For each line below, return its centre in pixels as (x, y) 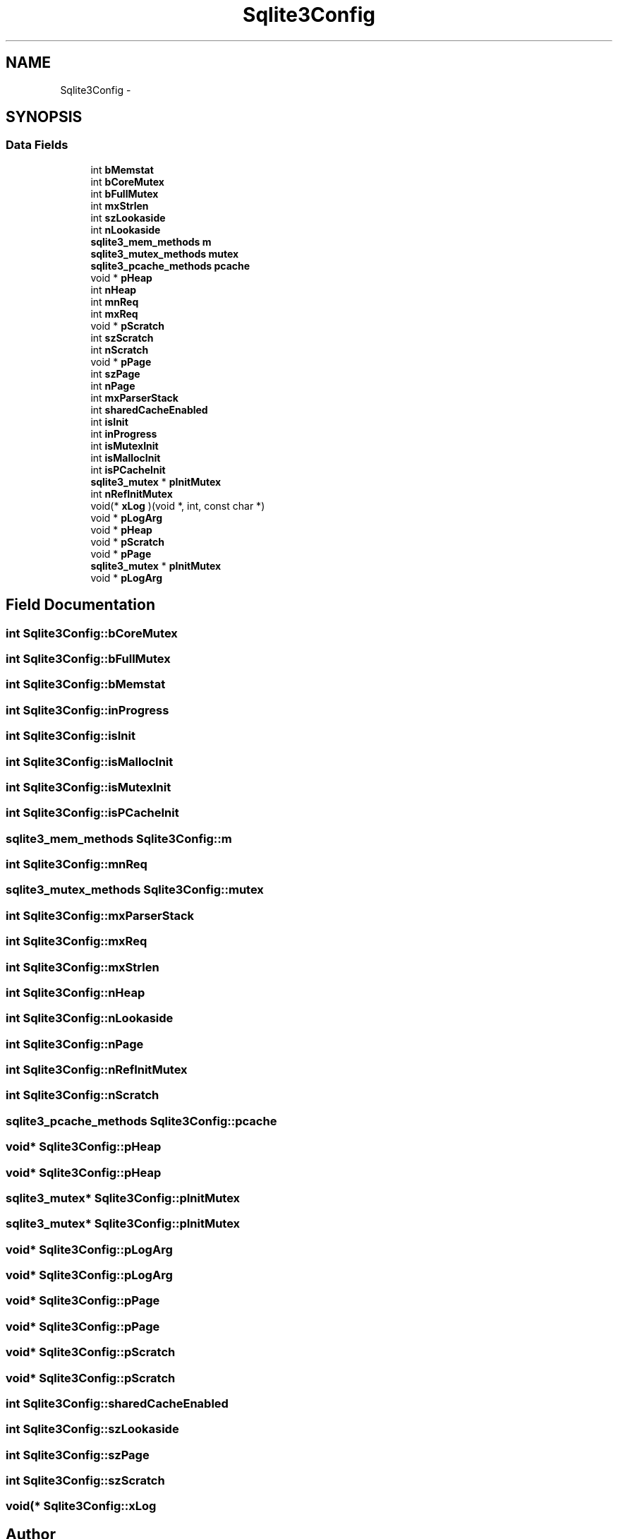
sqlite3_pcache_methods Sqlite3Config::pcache (141, 1121)
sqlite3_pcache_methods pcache (170, 265)
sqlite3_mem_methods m (151, 241)
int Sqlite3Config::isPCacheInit (92, 813)
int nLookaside (126, 229)
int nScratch (120, 349)
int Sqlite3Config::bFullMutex (88, 659)
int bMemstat (122, 169)
